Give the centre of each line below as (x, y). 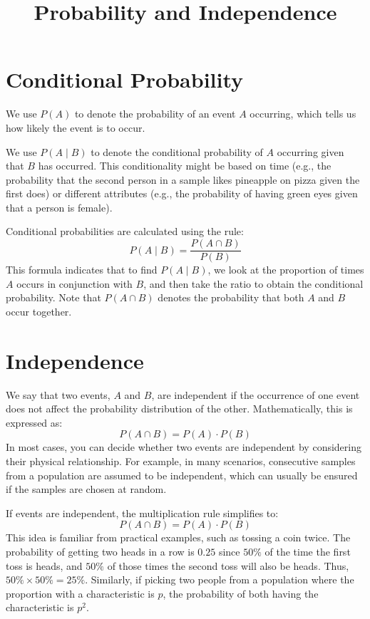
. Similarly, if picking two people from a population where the (220, 579)
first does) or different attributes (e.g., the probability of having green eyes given (182, 193)
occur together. (39, 311)
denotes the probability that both (231, 297)
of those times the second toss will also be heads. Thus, (228, 565)
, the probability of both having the (241, 593)
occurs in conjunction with (74, 283)
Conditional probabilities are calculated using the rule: (125, 231)
